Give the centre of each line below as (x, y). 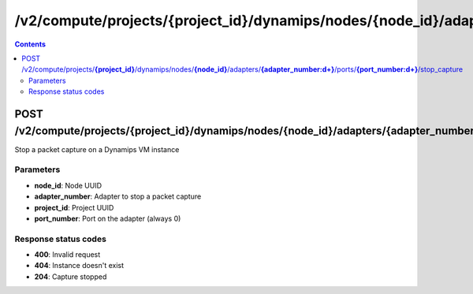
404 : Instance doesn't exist (79, 266)
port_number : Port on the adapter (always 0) (108, 218)
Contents (30, 44)
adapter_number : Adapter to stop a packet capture (118, 196)
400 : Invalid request (67, 255)
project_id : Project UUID (74, 207)
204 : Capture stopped (71, 277)
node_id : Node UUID (68, 185)
